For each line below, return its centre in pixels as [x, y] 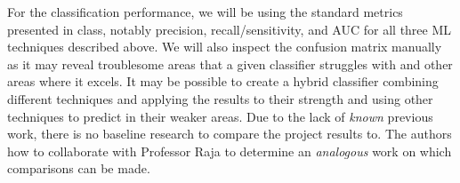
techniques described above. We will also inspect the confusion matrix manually [225, 47]
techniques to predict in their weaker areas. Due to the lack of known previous [220, 116]
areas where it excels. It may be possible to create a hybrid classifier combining [223, 81]
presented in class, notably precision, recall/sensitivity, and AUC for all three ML [230, 29]
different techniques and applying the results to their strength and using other [220, 98]
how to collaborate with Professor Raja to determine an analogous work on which [230, 151]
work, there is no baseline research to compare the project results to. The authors [230, 134]
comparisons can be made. [79, 168]
